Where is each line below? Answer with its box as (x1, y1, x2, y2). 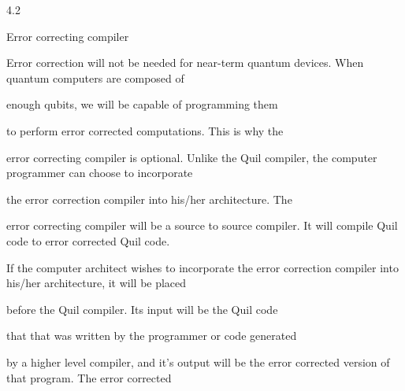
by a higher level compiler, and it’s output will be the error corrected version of (6, 353, 390, 370)
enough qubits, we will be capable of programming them (6, 96, 278, 113)
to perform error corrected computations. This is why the (6, 122, 284, 138)
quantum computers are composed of (6, 69, 184, 86)
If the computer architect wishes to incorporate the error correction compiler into (6, 259, 399, 275)
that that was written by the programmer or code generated (6, 327, 297, 344)
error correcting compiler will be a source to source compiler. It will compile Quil (6, 217, 398, 234)
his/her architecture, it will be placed (6, 275, 187, 291)
